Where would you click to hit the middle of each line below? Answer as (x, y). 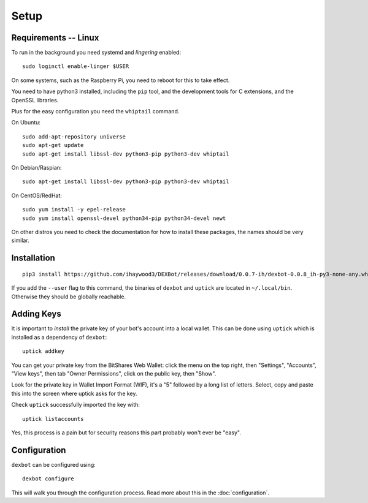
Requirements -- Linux (55, 38)
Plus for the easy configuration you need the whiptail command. (95, 112)
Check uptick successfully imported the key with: (76, 405)
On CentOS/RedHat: (37, 195)
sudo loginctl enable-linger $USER (76, 66)
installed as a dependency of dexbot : (59, 337)
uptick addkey (43, 351)
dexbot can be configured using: (54, 464)
